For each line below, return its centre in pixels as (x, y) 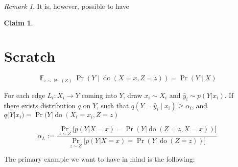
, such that (113, 105)
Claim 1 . (19, 22)
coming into (99, 95)
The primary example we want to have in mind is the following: (99, 159)
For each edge (24, 95)
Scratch (30, 56)
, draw (133, 95)
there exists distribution (40, 105)
